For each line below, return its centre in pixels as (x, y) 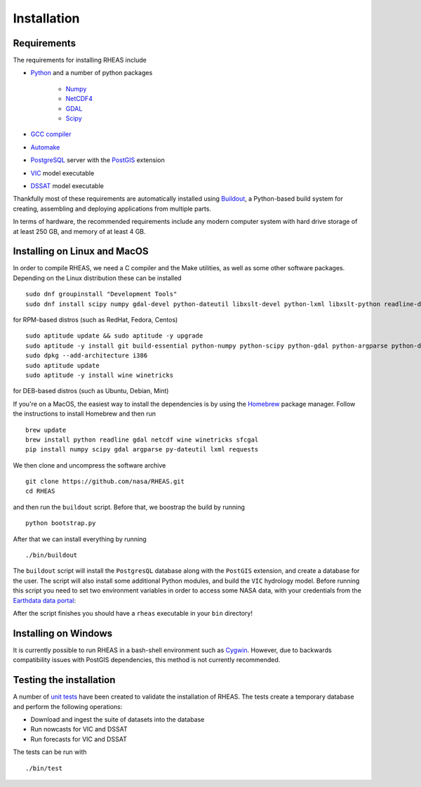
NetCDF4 (79, 99)
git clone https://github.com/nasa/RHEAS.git (105, 482)
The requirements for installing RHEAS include (80, 60)
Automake (45, 147)
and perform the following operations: (68, 706)
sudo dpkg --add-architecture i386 (87, 356)
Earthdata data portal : (45, 600)
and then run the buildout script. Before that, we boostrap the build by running (129, 507)
